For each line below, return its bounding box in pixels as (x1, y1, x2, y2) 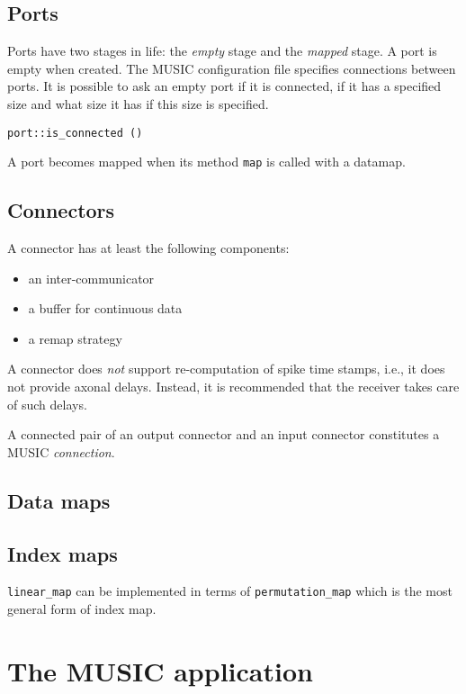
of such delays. (7, 394, 87, 413)
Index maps (7, 539, 118, 567)
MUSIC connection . (7, 442, 115, 461)
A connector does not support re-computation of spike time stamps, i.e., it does (7, 359, 445, 378)
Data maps (7, 486, 111, 514)
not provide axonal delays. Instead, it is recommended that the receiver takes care (7, 377, 460, 396)
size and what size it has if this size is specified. (7, 94, 269, 113)
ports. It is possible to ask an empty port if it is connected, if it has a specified (7, 77, 442, 95)
